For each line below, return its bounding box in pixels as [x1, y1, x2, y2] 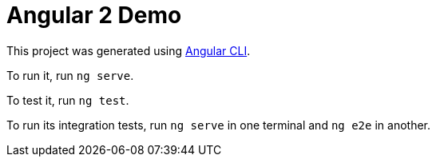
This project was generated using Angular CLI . [6, 43, 251, 58]
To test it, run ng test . [6, 93, 129, 107]
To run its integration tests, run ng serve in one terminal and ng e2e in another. [6, 117, 430, 132]
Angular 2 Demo [6, 2, 182, 29]
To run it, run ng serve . [6, 68, 134, 82]
